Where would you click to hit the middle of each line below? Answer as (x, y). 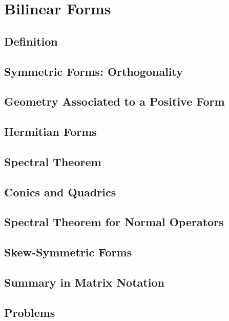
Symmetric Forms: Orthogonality (94, 71)
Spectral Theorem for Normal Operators (114, 222)
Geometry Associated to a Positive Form (114, 101)
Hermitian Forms (50, 132)
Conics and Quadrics (60, 192)
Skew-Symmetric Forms (68, 252)
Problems (30, 312)
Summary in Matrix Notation (84, 282)
